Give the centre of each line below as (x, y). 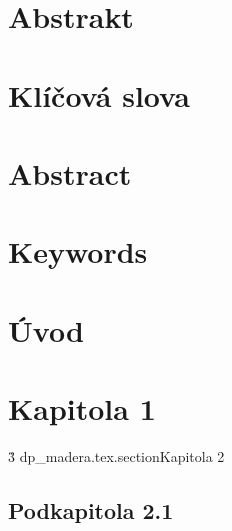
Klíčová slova (99, 94)
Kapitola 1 (82, 408)
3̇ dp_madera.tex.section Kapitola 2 (116, 456)
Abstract (70, 172)
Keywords (78, 251)
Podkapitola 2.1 (91, 509)
